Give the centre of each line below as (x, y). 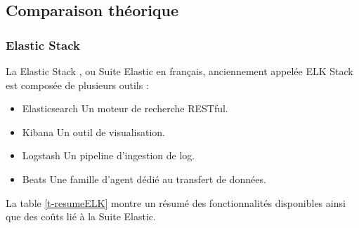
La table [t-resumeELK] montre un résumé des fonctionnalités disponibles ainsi (176, 202)
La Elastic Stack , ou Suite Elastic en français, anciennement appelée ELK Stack (179, 71)
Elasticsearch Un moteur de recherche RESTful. (125, 108)
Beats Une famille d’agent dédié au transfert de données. (144, 179)
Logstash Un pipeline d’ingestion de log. (109, 155)
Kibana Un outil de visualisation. (93, 132)
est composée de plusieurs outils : (77, 85)
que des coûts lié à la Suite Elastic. (81, 216)
